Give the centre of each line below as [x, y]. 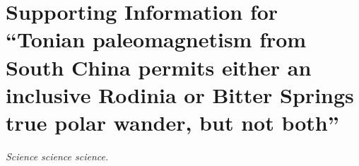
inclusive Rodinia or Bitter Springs [180, 94]
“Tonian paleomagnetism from [156, 39]
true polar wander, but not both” [172, 122]
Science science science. [57, 156]
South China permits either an [159, 67]
